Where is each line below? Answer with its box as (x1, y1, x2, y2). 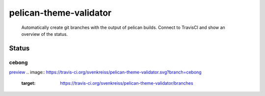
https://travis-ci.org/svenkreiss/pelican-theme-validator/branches (60, 80, 193, 86)
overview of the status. (21, 31, 68, 37)
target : (21, 80, 36, 86)
